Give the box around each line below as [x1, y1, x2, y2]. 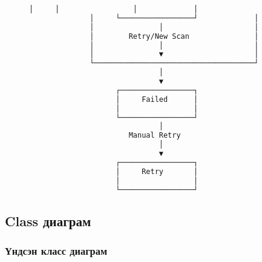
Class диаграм [5, 211, 91, 230]
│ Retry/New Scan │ [90, 32, 259, 41]
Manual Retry [128, 131, 181, 140]
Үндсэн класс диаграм [5, 243, 108, 258]
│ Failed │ [116, 95, 198, 104]
